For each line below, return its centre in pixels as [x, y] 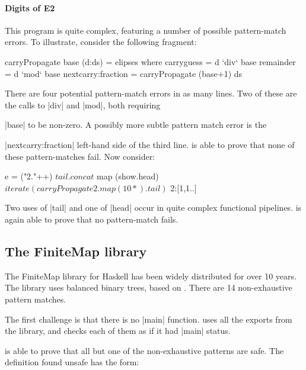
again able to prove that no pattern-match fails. [92, 219]
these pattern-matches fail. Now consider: [80, 156]
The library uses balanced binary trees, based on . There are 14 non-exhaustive [149, 287]
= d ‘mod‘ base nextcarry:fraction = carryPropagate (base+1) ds [124, 73]
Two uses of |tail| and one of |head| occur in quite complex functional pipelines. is [153, 207]
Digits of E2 [30, 7]
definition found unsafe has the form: [72, 362]
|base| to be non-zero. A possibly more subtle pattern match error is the [136, 125]
